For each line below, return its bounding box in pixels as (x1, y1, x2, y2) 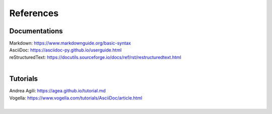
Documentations (9, 27, 63, 35)
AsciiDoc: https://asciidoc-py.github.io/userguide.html (9, 47, 122, 53)
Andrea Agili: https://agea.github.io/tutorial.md (9, 88, 106, 94)
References (9, 8, 59, 19)
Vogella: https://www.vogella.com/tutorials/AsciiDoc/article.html (9, 95, 143, 101)
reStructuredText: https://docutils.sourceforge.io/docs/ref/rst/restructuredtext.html (9, 54, 181, 60)
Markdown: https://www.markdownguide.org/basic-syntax (9, 40, 131, 46)
